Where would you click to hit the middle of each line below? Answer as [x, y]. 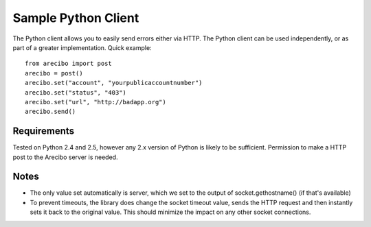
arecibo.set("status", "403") [76, 92]
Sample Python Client [76, 18]
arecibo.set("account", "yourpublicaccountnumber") [114, 83]
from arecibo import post [69, 64]
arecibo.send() [50, 112]
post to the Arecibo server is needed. [65, 157]
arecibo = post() [54, 73]
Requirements [44, 131]
